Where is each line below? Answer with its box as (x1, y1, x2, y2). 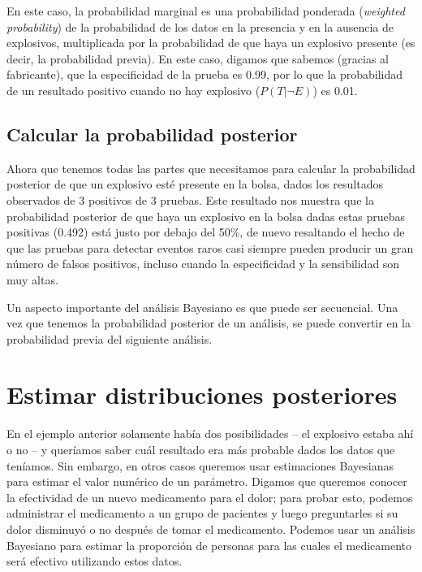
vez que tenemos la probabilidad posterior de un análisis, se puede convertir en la (6, 314, 411, 331)
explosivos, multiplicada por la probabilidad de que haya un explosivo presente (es (6, 34, 416, 51)
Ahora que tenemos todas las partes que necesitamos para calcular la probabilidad (6, 159, 416, 176)
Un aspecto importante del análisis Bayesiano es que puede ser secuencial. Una (6, 298, 398, 315)
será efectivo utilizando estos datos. (6, 552, 183, 570)
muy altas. (6, 271, 58, 288)
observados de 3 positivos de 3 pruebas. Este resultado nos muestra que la (6, 191, 374, 208)
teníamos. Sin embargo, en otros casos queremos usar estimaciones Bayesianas (6, 457, 394, 474)
